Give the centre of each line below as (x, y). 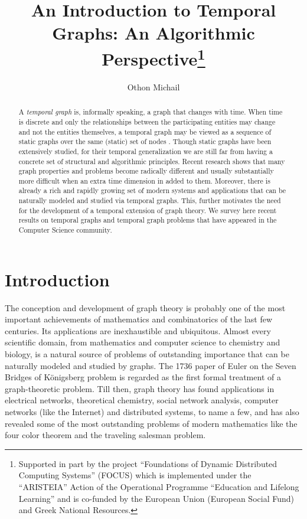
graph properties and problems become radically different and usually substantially (146, 171)
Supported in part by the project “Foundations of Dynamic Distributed (148, 463)
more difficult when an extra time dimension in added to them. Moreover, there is (144, 180)
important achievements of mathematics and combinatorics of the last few (139, 319)
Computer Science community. (65, 230)
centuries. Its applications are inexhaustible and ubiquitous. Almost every (138, 330)
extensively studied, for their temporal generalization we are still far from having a (146, 151)
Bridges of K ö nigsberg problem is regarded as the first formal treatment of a (143, 377)
